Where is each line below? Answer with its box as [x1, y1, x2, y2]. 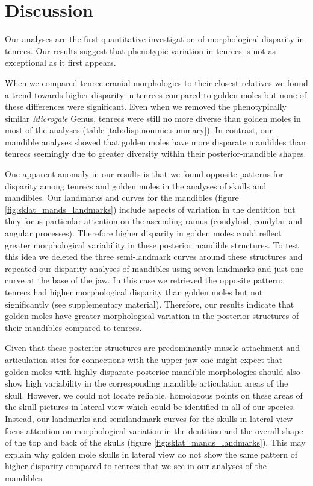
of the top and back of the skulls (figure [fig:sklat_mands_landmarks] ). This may [5, 436, 306, 449]
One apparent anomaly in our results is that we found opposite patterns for [5, 168, 284, 180]
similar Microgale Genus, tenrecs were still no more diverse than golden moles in [5, 112, 301, 124]
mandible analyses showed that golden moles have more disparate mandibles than [5, 135, 306, 148]
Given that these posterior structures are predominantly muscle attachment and [5, 341, 300, 354]
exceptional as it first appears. [5, 56, 116, 69]
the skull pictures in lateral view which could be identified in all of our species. [5, 400, 296, 413]
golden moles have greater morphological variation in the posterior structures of [5, 309, 299, 322]
